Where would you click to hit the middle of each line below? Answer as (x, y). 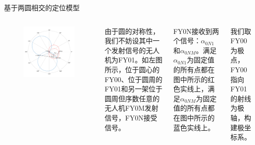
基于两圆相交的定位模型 (42, 7)
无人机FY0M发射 (131, 108)
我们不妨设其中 (128, 41)
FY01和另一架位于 (133, 89)
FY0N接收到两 (196, 31)
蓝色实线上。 (194, 127)
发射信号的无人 (135, 50)
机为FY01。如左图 (133, 60)
